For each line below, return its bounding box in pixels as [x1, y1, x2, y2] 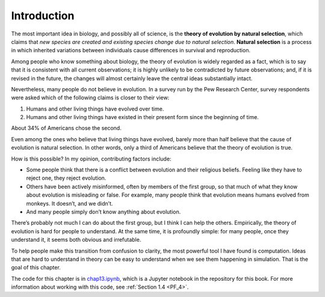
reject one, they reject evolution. [26, 174, 107, 182]
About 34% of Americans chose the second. [11, 124, 122, 132]
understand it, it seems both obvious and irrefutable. [11, 236, 141, 243]
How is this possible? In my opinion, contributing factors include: [11, 155, 172, 162]
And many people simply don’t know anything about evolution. [26, 208, 181, 215]
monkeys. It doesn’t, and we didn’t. [26, 200, 113, 207]
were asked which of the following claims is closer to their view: [11, 94, 170, 102]
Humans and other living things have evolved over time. [26, 105, 164, 112]
